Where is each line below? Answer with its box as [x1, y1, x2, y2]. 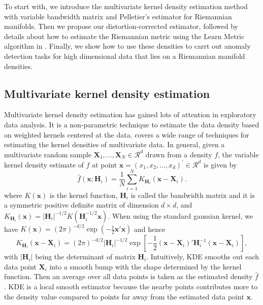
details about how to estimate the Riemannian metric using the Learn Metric [4, 30, 245, 41]
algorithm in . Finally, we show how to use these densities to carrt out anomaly [4, 41, 251, 51]
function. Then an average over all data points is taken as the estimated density [4, 271, 253, 282]
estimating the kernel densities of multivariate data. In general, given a [4, 139, 225, 150]
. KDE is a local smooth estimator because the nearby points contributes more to [4, 281, 258, 292]
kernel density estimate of [4, 159, 84, 170]
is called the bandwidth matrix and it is [130, 189, 255, 200]
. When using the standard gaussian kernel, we [108, 210, 253, 221]
